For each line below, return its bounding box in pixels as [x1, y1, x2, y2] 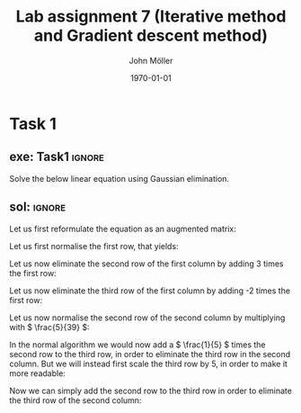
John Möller [128, 55, 173, 66]
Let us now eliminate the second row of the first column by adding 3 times [9, 258, 284, 269]
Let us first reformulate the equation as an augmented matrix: [9, 223, 236, 234]
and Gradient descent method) [34, 25, 268, 46]
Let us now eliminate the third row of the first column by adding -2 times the [9, 285, 290, 296]
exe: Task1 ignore [9, 149, 105, 165]
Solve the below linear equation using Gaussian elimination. [9, 173, 230, 184]
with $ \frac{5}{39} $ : [9, 321, 90, 332]
